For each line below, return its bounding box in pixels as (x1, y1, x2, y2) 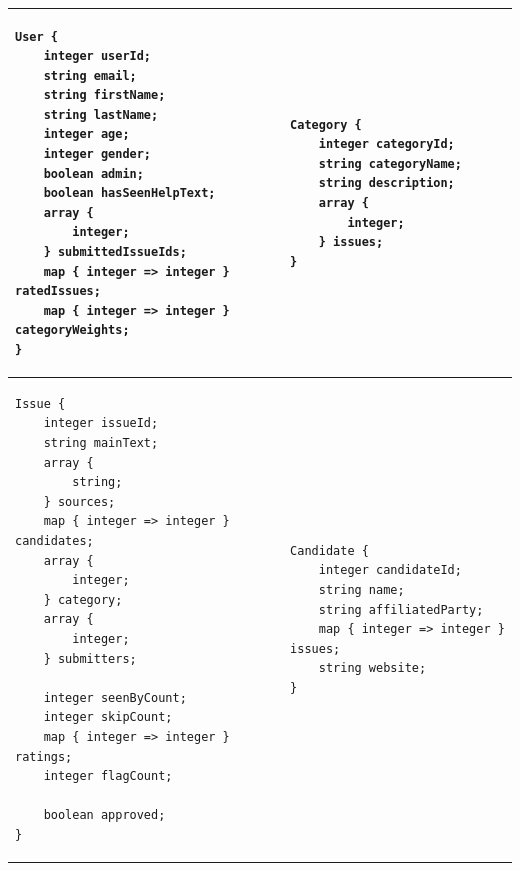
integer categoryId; (318, 137, 455, 152)
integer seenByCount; (43, 690, 187, 705)
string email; (43, 68, 137, 83)
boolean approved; (43, 808, 166, 823)
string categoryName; (318, 156, 462, 171)
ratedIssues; (15, 284, 101, 299)
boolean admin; (43, 166, 144, 181)
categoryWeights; (15, 323, 130, 338)
